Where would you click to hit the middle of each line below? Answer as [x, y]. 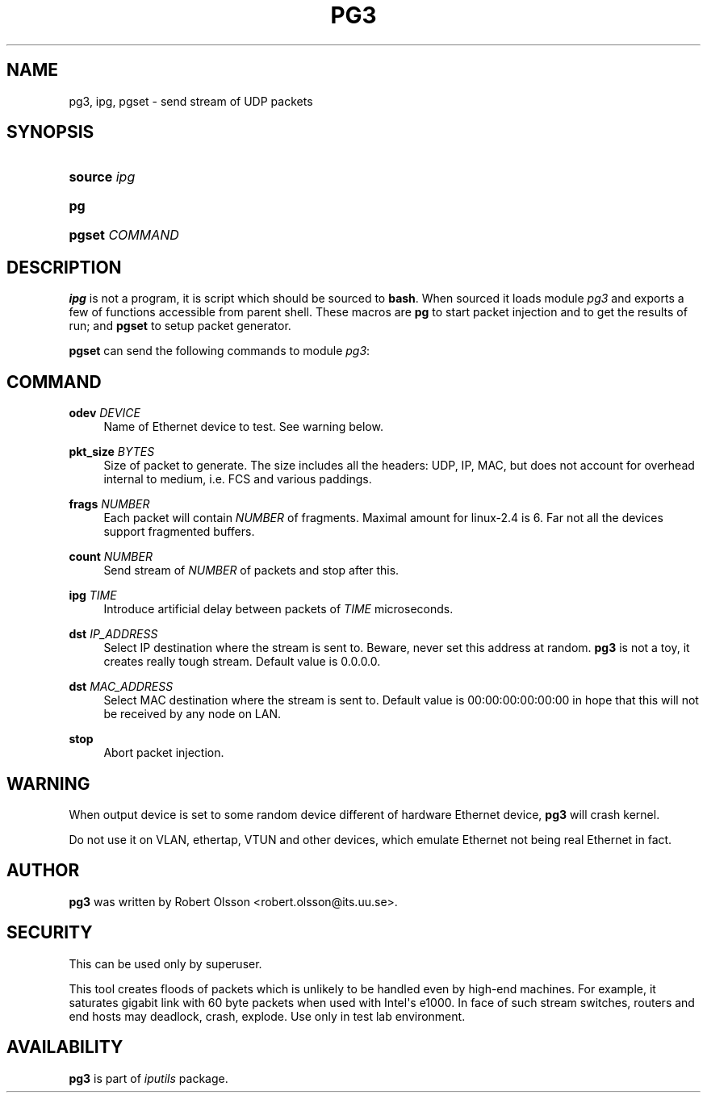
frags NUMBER [109, 504]
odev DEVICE [105, 413]
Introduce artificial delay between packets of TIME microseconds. [278, 609]
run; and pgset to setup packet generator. [180, 326]
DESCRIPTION [64, 267]
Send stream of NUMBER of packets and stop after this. [251, 570]
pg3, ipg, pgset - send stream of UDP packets [191, 101]
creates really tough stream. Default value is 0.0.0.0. [242, 662]
